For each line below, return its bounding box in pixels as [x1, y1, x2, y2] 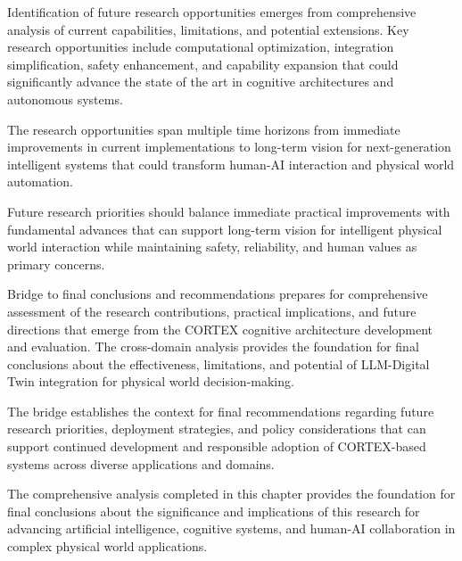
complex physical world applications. [7, 537, 208, 556]
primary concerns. [7, 254, 105, 273]
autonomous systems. [7, 89, 123, 108]
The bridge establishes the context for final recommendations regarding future [7, 401, 434, 420]
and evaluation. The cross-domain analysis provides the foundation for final [7, 337, 419, 356]
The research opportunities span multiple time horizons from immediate [7, 120, 400, 138]
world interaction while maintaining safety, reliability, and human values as [7, 237, 417, 256]
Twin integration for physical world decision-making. [7, 372, 294, 391]
